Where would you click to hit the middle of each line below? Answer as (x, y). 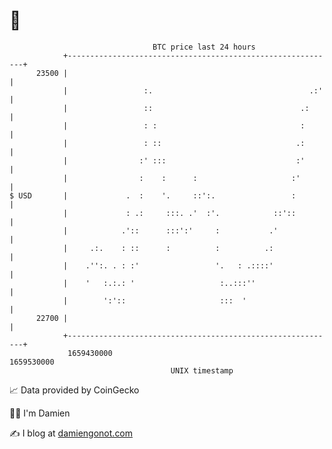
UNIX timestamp (202, 370)
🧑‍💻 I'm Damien (40, 413)
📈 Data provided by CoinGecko (74, 390)
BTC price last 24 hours (204, 47)
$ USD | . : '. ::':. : (153, 195)
